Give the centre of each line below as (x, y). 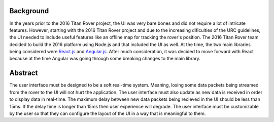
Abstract (24, 73)
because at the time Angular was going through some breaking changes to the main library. (105, 59)
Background (29, 11)
